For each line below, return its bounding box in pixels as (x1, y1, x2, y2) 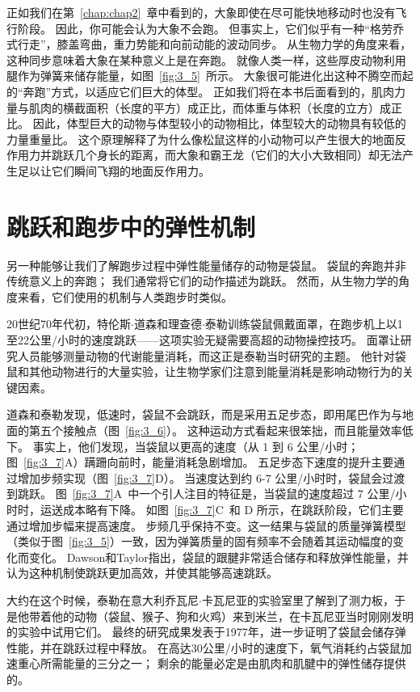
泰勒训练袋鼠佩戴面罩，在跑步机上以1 (204, 315, 403, 332)
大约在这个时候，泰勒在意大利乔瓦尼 (6, 591, 199, 608)
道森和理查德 (133, 315, 202, 332)
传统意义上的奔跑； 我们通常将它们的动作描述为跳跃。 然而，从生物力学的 (6, 272, 399, 289)
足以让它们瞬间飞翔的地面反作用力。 (17, 162, 210, 179)
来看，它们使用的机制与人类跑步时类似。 (17, 288, 233, 305)
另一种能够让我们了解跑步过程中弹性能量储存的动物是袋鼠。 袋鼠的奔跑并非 (6, 256, 406, 273)
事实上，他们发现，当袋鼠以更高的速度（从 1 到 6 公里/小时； (32, 437, 359, 454)
